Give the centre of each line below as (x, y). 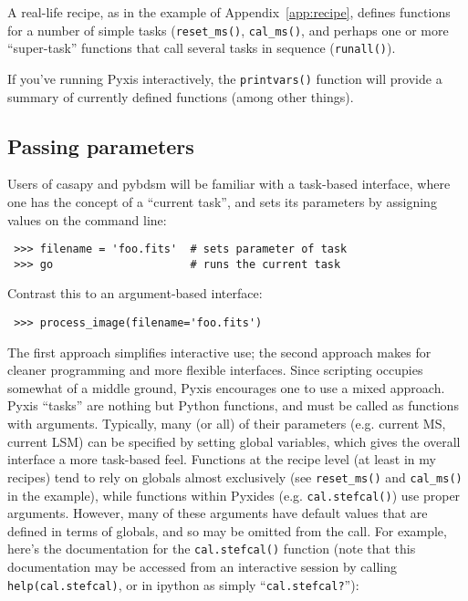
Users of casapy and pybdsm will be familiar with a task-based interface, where (229, 184)
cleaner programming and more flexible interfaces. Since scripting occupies (215, 370)
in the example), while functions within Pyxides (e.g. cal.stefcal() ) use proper (234, 495)
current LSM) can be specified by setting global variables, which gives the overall (234, 441)
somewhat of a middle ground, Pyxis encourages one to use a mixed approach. (226, 387)
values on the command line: (87, 219)
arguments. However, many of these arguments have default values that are (218, 513)
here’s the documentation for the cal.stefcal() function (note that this (212, 549)
